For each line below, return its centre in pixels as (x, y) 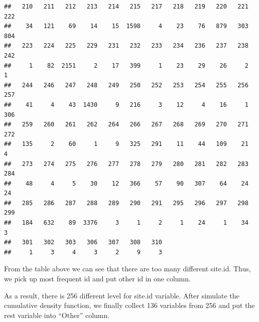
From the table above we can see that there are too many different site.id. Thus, (127, 269)
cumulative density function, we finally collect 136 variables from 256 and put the (129, 305)
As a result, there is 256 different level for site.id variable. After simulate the (122, 295)
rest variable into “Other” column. (57, 315)
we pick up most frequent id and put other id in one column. (97, 279)
